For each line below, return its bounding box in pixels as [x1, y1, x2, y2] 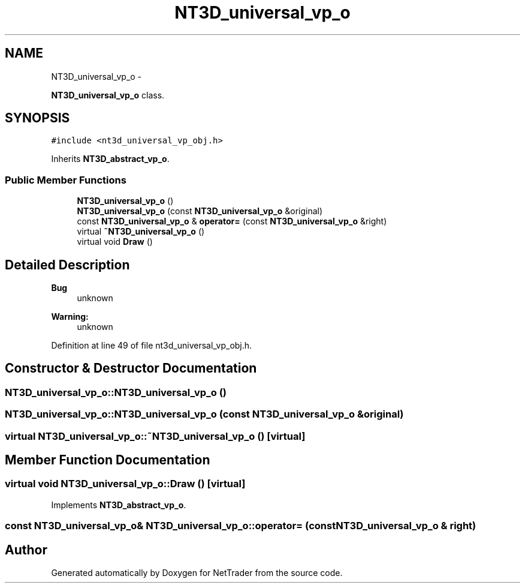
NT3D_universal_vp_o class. [51, 89, 165, 100]
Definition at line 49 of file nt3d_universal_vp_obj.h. [51, 340, 252, 351]
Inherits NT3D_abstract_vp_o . [51, 154, 170, 164]
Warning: [51, 311, 89, 322]
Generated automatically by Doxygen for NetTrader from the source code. [51, 568, 343, 578]
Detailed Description [5, 257, 130, 272]
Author [5, 542, 47, 557]
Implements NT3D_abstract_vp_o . [51, 499, 186, 510]
